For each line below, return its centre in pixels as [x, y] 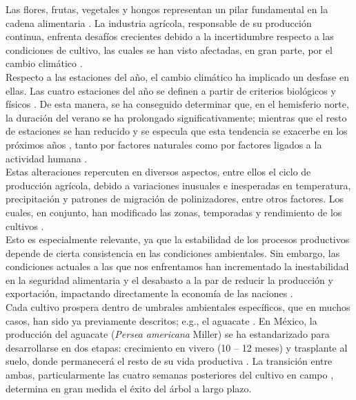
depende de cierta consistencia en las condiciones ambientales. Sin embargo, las [173, 253]
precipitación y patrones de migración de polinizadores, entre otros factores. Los [175, 199]
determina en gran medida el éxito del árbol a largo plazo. [129, 388]
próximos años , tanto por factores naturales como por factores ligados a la [164, 144]
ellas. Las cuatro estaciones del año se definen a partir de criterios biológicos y [171, 90]
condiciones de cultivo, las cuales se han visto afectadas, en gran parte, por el [169, 49]
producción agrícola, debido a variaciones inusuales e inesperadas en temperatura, [178, 185]
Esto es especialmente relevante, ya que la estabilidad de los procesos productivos [178, 239]
